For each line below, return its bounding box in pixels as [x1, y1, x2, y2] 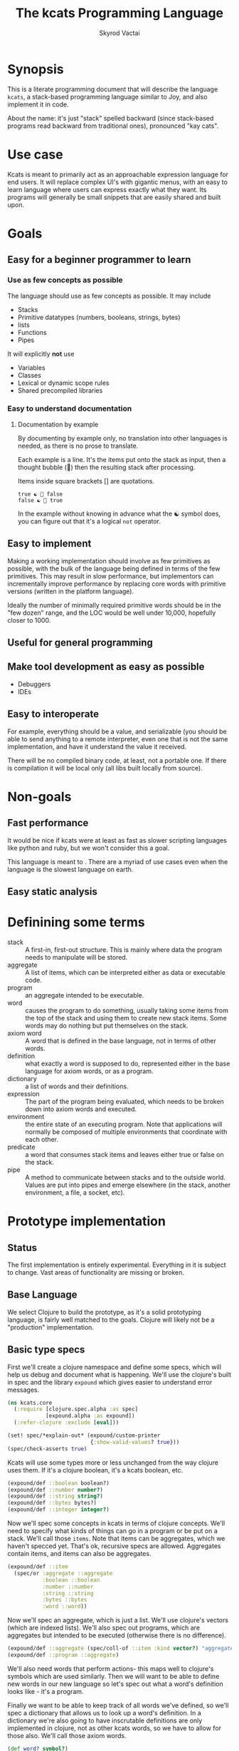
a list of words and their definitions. [25, 1082, 129, 1090]
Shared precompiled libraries [17, 386, 103, 394]
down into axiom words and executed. [25, 1105, 137, 1113]
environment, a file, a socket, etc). [25, 1188, 125, 1197]
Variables [17, 363, 46, 372]
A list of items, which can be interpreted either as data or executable [25, 968, 225, 976]
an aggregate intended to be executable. [25, 990, 144, 999]
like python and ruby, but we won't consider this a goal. [7, 843, 170, 852]
